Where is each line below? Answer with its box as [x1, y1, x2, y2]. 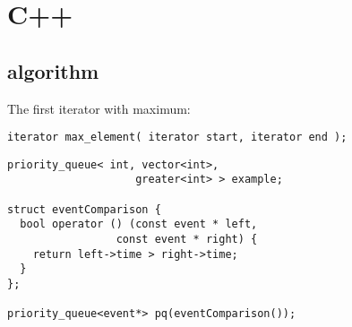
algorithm [7, 56, 99, 84]
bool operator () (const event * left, [20, 218, 258, 231]
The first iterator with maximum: [7, 99, 191, 117]
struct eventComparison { [7, 202, 161, 216]
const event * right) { [116, 233, 258, 246]
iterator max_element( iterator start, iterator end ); [7, 131, 348, 144]
